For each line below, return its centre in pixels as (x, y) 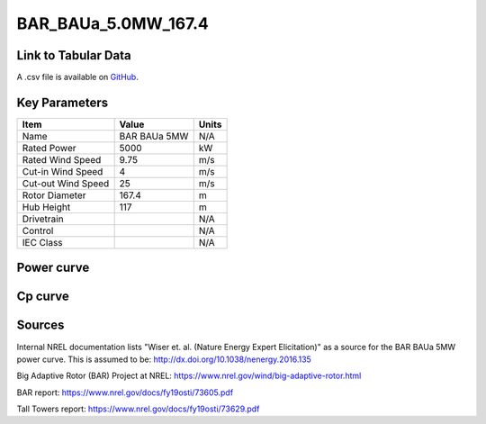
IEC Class (42, 242)
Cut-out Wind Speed (66, 183)
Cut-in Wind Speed (63, 171)
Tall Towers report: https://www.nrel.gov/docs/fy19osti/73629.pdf (138, 409)
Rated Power (49, 148)
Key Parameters (62, 102)
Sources (40, 325)
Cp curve (43, 297)
